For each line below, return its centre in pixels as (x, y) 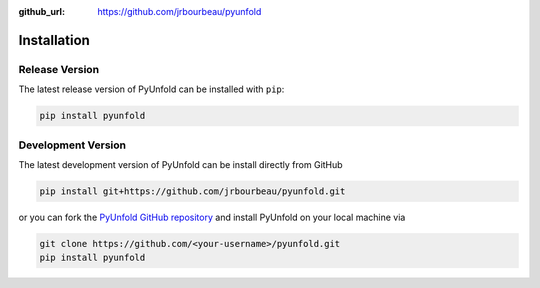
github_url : (41, 11)
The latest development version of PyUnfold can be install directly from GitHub (181, 164)
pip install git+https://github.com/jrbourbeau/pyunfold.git (192, 191)
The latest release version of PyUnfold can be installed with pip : (151, 89)
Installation (54, 40)
